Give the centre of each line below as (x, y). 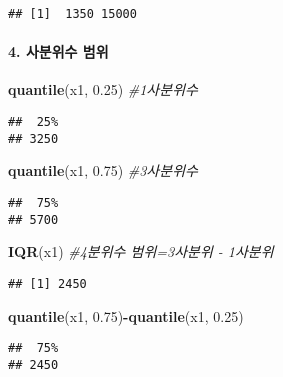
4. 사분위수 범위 (58, 51)
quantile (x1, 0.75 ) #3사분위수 (103, 170)
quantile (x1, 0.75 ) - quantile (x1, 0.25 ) (126, 315)
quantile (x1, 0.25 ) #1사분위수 (103, 89)
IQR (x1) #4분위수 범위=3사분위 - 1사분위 (141, 251)
